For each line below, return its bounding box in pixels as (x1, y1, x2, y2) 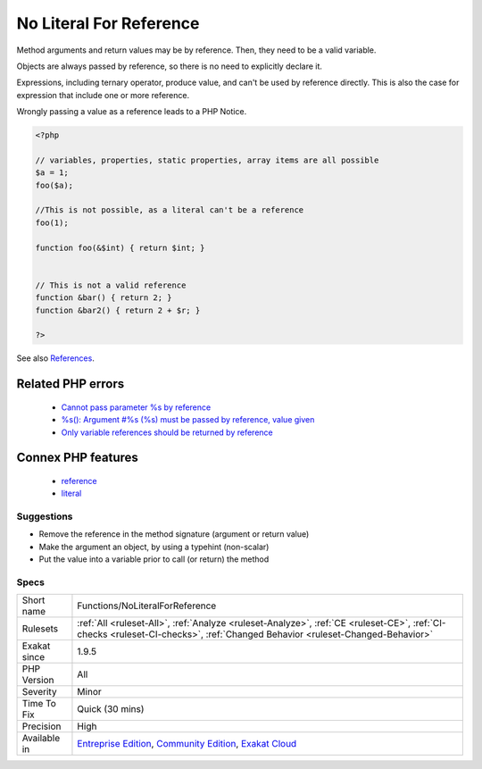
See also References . (16, 353, 96, 364)
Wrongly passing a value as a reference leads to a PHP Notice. (16, 106, 247, 117)
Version (21, 674, 54, 687)
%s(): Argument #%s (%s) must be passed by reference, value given (61, 414, 315, 425)
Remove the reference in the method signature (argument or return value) (38, 529, 310, 539)
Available (21, 732, 61, 745)
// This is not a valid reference (35, 280, 187, 290)
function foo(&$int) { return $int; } (35, 242, 205, 253)
